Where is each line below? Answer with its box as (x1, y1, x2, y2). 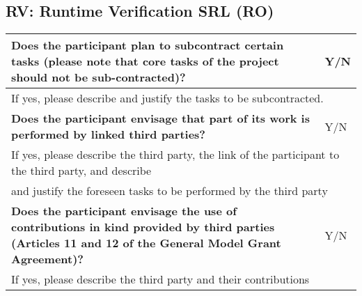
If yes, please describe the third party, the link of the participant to (11, 146, 340, 163)
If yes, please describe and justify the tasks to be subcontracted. (11, 90, 324, 107)
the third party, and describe (11, 162, 152, 179)
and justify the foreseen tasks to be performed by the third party (11, 182, 328, 199)
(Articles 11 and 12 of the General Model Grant (11, 235, 281, 251)
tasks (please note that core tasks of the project (11, 53, 279, 70)
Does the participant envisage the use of (11, 203, 237, 219)
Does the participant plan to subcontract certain (11, 37, 284, 54)
